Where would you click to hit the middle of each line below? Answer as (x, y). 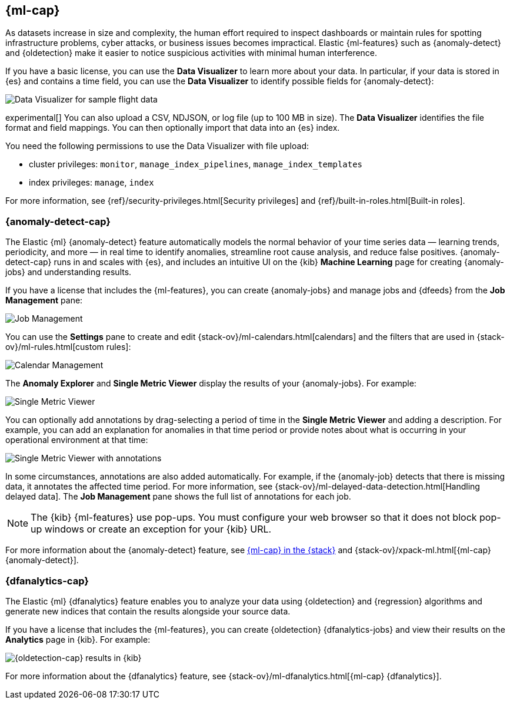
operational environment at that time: (77, 440)
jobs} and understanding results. (69, 272)
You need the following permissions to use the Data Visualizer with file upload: (157, 146)
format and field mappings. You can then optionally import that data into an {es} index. (173, 128)
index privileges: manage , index (91, 183)
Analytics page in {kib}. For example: (78, 639)
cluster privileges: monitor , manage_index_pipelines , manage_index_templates (196, 164)
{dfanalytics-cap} (47, 581)
